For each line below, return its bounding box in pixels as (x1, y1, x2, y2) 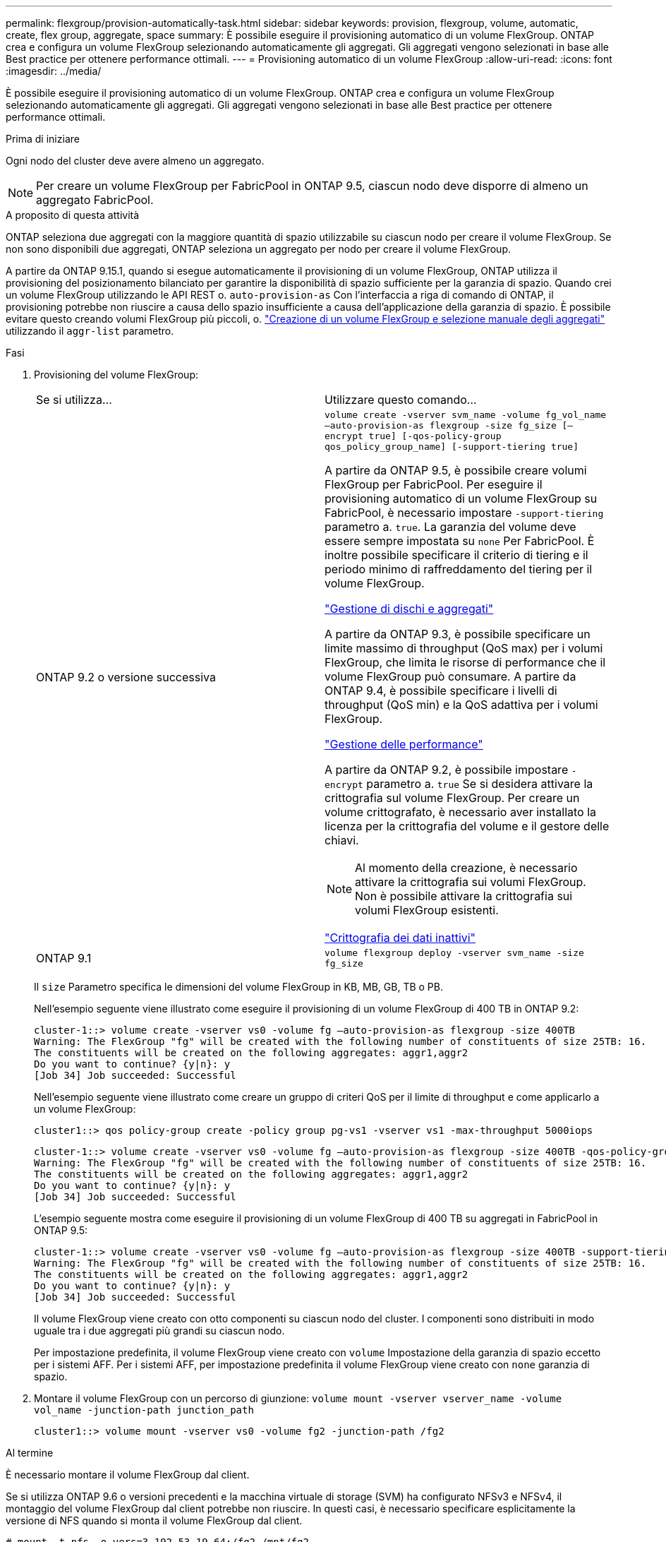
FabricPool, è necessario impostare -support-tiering (325, 506, 604, 520)
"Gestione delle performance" (325, 737, 483, 751)
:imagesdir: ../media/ (6, 65, 102, 77)
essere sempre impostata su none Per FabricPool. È (325, 534, 595, 548)
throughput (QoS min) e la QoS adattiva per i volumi (325, 698, 598, 712)
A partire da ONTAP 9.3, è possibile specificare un (325, 627, 591, 641)
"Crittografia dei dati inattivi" (325, 931, 476, 945)
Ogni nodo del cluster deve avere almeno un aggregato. (6, 155, 265, 167)
